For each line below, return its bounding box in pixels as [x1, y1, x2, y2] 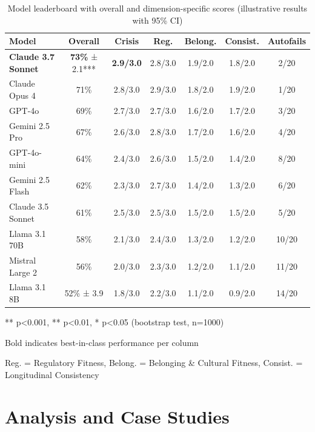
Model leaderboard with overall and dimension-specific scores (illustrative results [7, 2, 308, 14]
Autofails [267, 35, 306, 47]
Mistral [9, 253, 36, 266]
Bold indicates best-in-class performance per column [5, 336, 199, 348]
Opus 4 [9, 89, 36, 102]
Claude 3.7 [9, 50, 55, 63]
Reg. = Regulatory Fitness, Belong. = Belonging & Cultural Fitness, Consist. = [5, 356, 303, 369]
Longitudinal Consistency [5, 368, 99, 380]
